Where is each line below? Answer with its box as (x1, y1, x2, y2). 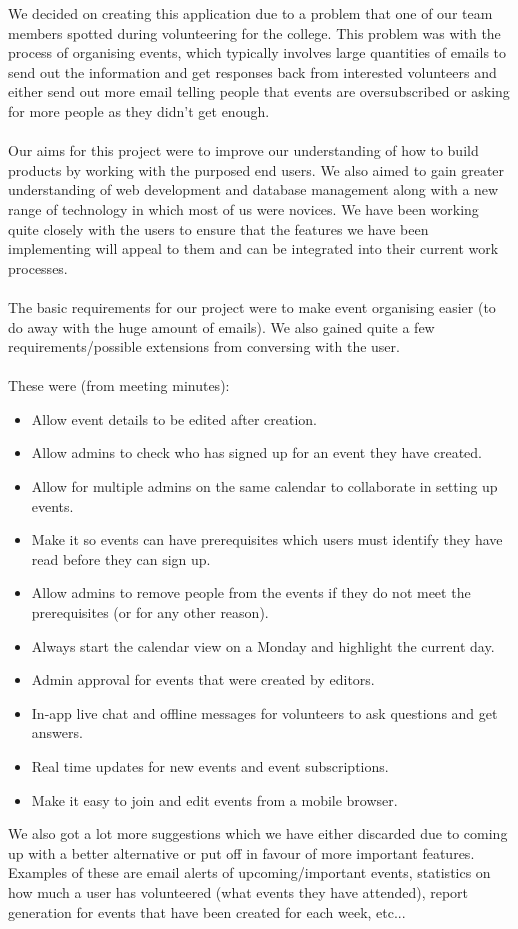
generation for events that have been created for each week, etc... (8, 901, 406, 922)
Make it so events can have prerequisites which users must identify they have (31, 529, 503, 550)
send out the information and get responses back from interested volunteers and (8, 61, 497, 82)
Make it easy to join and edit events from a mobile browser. (31, 789, 398, 810)
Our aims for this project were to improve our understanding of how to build (8, 140, 479, 161)
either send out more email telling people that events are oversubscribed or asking (8, 81, 510, 102)
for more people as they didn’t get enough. (8, 100, 270, 121)
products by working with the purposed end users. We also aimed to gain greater (8, 159, 505, 180)
